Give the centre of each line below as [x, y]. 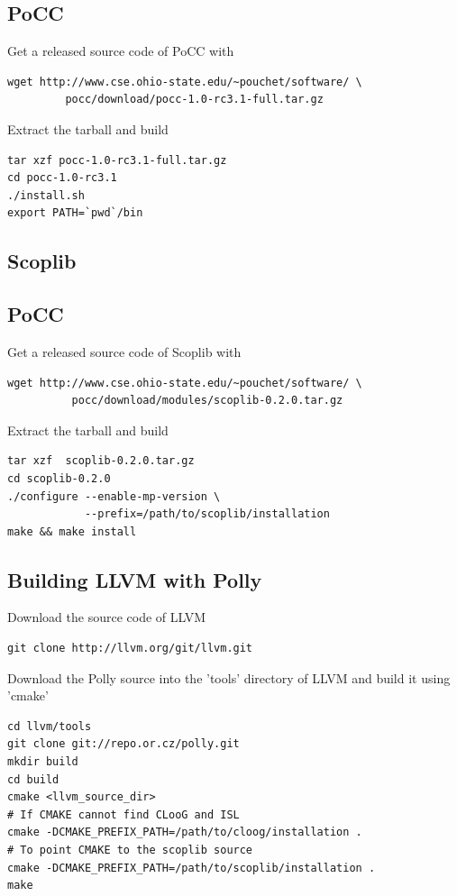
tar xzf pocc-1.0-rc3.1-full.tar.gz [117, 160]
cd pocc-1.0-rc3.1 [62, 178]
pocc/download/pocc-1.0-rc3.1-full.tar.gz [194, 100]
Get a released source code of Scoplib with [124, 351]
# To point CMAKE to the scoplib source [130, 850]
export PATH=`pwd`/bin [75, 213]
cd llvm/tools [50, 726]
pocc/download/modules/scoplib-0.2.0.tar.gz [207, 401]
